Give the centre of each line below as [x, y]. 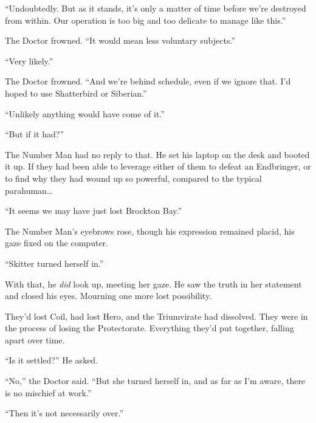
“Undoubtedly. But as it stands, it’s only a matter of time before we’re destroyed [156, 8]
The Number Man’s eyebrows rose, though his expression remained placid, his [150, 231]
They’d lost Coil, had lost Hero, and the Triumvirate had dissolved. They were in [156, 316]
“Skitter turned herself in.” [54, 263]
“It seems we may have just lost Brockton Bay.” [94, 211]
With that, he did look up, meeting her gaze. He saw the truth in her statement [153, 284]
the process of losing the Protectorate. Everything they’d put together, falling [149, 328]
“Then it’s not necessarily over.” [64, 413]
